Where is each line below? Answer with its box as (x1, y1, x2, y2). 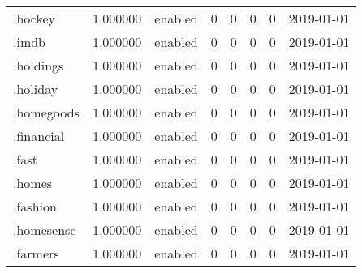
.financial (13, 126, 65, 145)
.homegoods (13, 103, 80, 122)
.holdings (13, 56, 64, 75)
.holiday (13, 79, 58, 98)
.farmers (13, 244, 59, 262)
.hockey (13, 9, 56, 28)
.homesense (13, 220, 76, 239)
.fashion (13, 197, 57, 215)
